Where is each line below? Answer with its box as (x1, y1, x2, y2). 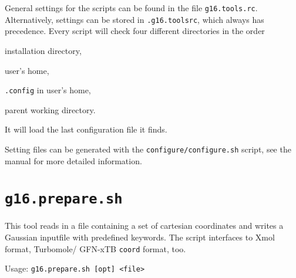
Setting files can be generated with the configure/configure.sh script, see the (5, 143, 291, 155)
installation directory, (5, 44, 82, 56)
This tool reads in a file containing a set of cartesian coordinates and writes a (5, 219, 284, 232)
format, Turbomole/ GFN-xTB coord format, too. (5, 242, 186, 255)
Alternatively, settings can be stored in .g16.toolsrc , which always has (5, 13, 264, 25)
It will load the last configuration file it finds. (5, 123, 167, 135)
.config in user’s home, (5, 84, 91, 96)
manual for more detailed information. (5, 154, 142, 167)
